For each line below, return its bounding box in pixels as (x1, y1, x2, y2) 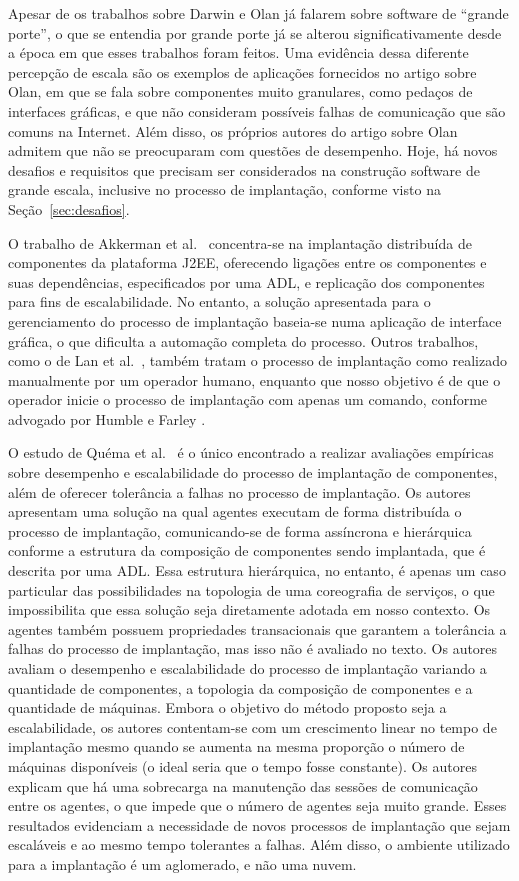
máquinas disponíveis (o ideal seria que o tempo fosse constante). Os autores (8, 755, 477, 776)
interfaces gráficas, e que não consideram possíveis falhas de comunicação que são (8, 100, 506, 121)
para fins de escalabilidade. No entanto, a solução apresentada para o (8, 291, 431, 312)
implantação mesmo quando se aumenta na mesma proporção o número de (8, 736, 465, 757)
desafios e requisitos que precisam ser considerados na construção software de (8, 159, 480, 180)
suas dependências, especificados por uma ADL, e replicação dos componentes (8, 271, 485, 292)
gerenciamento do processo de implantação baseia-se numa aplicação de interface (8, 310, 502, 331)
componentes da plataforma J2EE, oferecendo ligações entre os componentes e (8, 252, 487, 273)
